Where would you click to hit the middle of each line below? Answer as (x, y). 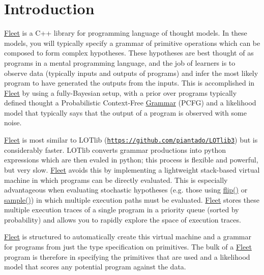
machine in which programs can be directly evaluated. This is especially (116, 180)
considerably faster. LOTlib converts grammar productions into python (115, 149)
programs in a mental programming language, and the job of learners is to (120, 62)
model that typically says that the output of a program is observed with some (125, 112)
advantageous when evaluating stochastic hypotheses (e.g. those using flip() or (126, 190)
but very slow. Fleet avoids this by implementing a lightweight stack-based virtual (132, 169)
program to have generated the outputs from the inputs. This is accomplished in (129, 83)
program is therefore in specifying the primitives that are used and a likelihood (127, 256)
